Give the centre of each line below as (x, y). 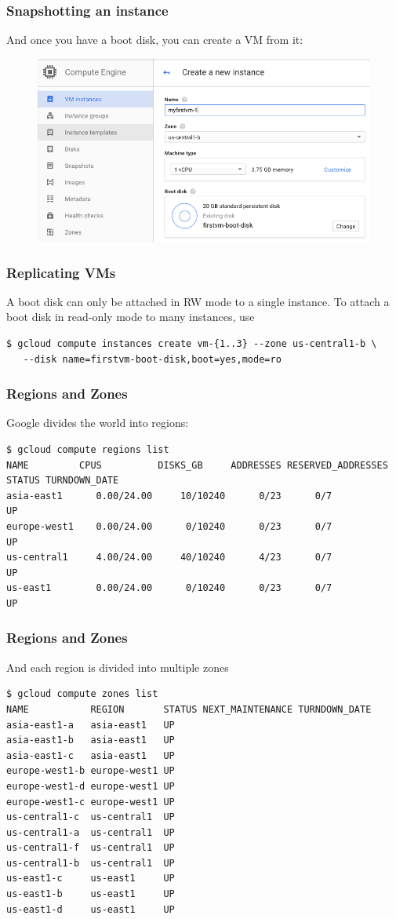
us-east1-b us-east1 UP (91, 894)
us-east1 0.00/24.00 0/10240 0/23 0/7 (169, 588)
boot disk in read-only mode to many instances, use (131, 317)
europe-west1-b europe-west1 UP (91, 771)
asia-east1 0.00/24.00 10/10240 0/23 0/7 (169, 496)
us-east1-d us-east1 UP (91, 909)
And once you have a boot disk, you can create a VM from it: (155, 40)
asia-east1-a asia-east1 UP (91, 725)
